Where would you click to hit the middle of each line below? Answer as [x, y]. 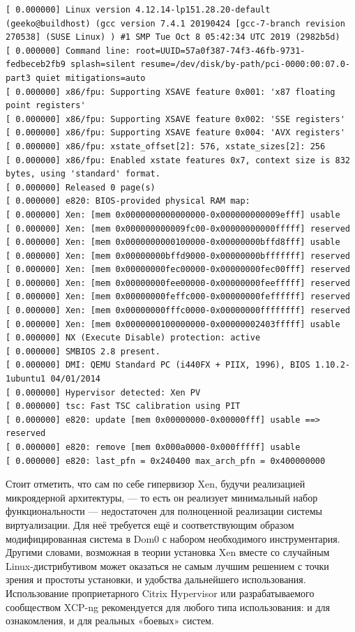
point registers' [46, 106]
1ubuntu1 [26, 379]
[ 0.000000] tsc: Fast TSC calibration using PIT [123, 406]
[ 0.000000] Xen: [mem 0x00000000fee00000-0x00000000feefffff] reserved [178, 283]
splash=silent [103, 65]
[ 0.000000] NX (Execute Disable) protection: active [133, 338]
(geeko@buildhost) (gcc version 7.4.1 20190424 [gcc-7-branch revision [175, 23]
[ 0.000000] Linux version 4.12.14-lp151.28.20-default [138, 10]
